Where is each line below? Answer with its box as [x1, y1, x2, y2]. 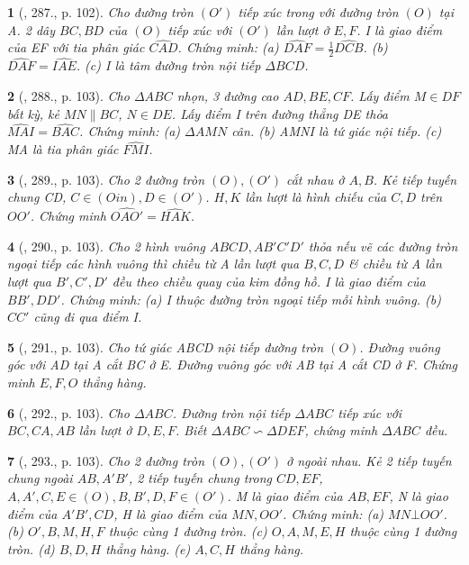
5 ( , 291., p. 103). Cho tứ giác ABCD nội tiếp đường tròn [7, 337, 324, 356]
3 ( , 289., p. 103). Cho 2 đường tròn [7, 169, 205, 188]
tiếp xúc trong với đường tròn [238, 3, 399, 21]
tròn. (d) [7, 539, 55, 558]
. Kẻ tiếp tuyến [373, 169, 457, 188]
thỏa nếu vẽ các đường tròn [308, 236, 458, 255]
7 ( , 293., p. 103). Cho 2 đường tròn [7, 451, 205, 469]
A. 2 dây [7, 20, 55, 39]
